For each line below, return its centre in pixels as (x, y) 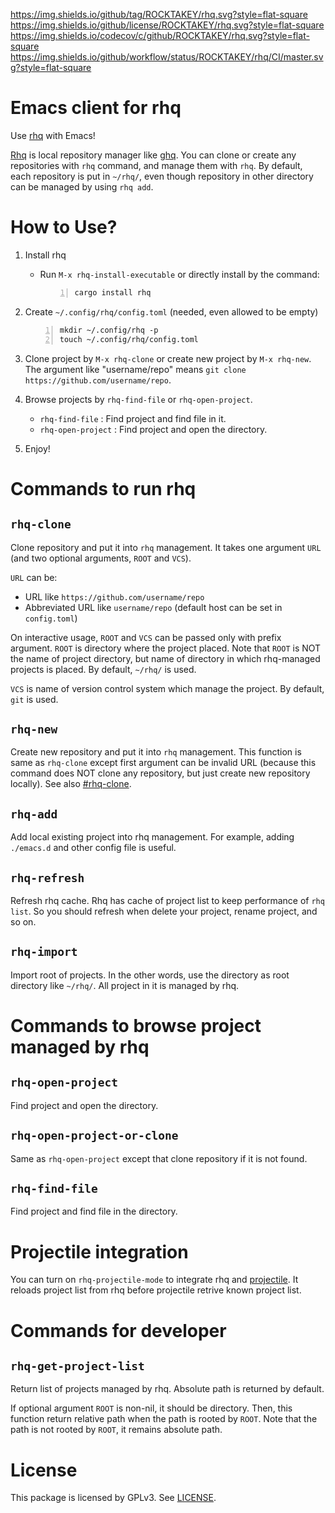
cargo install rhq (113, 292)
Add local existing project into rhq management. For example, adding (152, 837)
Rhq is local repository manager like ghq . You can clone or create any (153, 155)
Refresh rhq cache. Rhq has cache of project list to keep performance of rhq (167, 900)
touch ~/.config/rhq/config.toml (129, 339)
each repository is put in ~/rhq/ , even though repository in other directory (162, 176)
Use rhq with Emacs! (53, 135)
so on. (23, 921)
